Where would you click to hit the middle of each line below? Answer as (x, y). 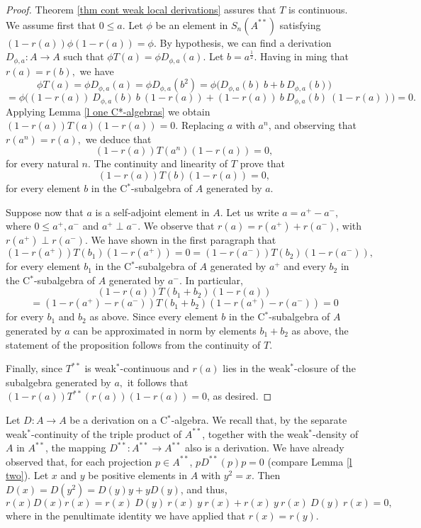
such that (84, 56)
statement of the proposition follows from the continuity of (133, 344)
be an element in (192, 24)
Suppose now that (45, 212)
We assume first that (51, 24)
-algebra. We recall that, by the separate (259, 420)
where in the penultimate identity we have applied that (125, 515)
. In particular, (211, 280)
